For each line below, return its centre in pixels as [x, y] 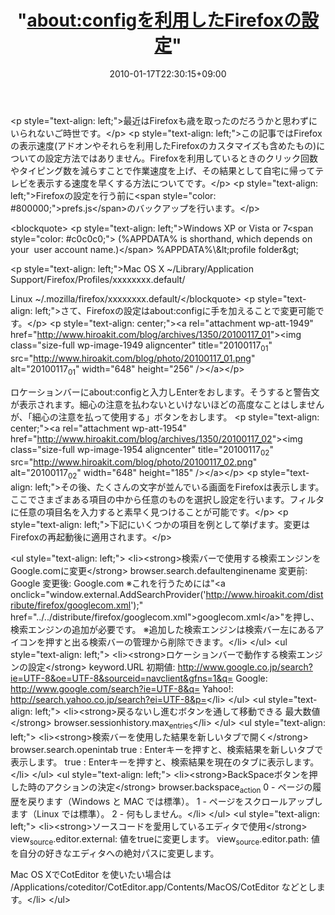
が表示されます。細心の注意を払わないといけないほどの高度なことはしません [167, 404]
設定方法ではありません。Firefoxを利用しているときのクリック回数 [181, 158]
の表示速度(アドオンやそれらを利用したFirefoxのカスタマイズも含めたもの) [163, 145]
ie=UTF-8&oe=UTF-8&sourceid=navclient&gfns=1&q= [122, 678]
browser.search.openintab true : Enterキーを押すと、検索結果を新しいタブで [167, 749]
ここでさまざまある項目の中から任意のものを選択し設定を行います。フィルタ [167, 500]
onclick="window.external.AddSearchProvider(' [108, 595]
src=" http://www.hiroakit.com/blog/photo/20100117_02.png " [134, 462]
